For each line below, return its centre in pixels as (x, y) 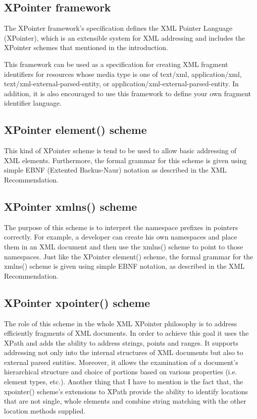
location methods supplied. (45, 410)
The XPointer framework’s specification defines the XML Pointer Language (118, 28)
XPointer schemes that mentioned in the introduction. (86, 47)
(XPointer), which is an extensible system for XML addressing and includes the (125, 37)
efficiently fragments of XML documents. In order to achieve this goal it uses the (127, 333)
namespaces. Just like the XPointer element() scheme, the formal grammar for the (128, 256)
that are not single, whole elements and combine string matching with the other (125, 401)
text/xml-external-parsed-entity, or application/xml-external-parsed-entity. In (122, 84)
